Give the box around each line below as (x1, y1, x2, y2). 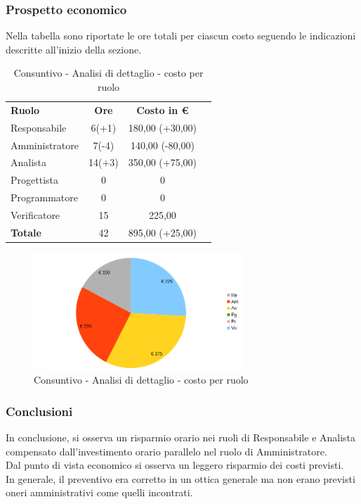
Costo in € (136, 102, 189, 117)
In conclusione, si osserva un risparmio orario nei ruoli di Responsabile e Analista (6, 430, 356, 445)
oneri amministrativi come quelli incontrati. (6, 485, 193, 500)
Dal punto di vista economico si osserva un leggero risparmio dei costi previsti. (6, 458, 344, 472)
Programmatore (11, 190, 78, 205)
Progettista (11, 172, 58, 187)
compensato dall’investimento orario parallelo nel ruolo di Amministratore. (6, 443, 327, 458)
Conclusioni (6, 402, 73, 420)
